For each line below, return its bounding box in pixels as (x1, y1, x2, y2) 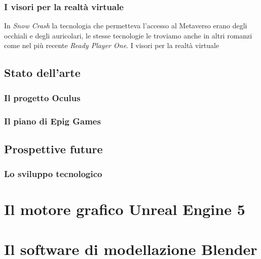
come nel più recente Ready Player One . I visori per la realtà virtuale (4, 40, 219, 51)
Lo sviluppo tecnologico (4, 167, 102, 180)
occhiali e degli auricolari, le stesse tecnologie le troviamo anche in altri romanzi (4, 30, 252, 40)
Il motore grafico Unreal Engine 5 (4, 199, 245, 220)
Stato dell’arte (4, 65, 81, 80)
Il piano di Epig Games (4, 114, 101, 127)
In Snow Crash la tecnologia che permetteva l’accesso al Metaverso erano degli (4, 20, 247, 31)
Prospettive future (4, 141, 103, 156)
